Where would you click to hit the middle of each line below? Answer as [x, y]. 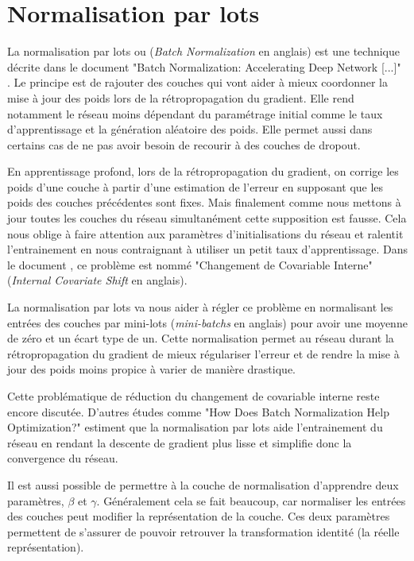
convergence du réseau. [63, 458]
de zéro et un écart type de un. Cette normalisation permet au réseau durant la [201, 338]
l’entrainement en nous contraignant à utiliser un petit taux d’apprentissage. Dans [207, 249]
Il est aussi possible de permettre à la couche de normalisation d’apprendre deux [203, 484]
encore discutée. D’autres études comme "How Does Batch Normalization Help [198, 411]
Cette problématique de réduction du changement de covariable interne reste [193, 396]
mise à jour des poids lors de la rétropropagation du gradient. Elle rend [181, 97]
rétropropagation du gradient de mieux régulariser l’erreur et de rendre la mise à [203, 353]
